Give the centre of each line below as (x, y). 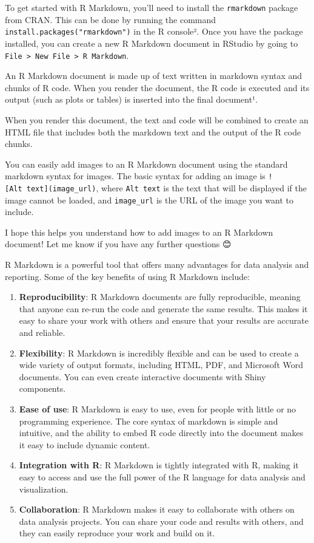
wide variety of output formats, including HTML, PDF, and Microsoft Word (161, 365)
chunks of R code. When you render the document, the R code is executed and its (157, 87)
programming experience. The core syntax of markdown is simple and (149, 421)
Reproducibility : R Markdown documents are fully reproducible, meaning (160, 297)
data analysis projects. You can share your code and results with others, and (161, 521)
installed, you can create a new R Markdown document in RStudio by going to (152, 43)
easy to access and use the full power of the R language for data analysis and (162, 476)
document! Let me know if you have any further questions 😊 (118, 244)
